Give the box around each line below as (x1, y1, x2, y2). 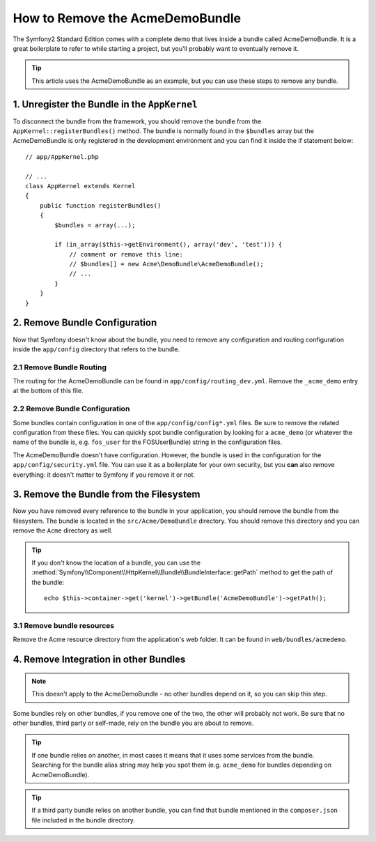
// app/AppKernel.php (25, 153, 99, 160)
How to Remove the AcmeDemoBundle (13, 10, 242, 26)
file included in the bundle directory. (31, 816, 136, 824)
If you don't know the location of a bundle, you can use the (31, 558, 201, 567)
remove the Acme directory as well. (13, 526, 113, 535)
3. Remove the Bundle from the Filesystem (13, 489, 201, 500)
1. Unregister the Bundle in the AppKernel (13, 98, 198, 110)
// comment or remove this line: (69, 250, 184, 258)
